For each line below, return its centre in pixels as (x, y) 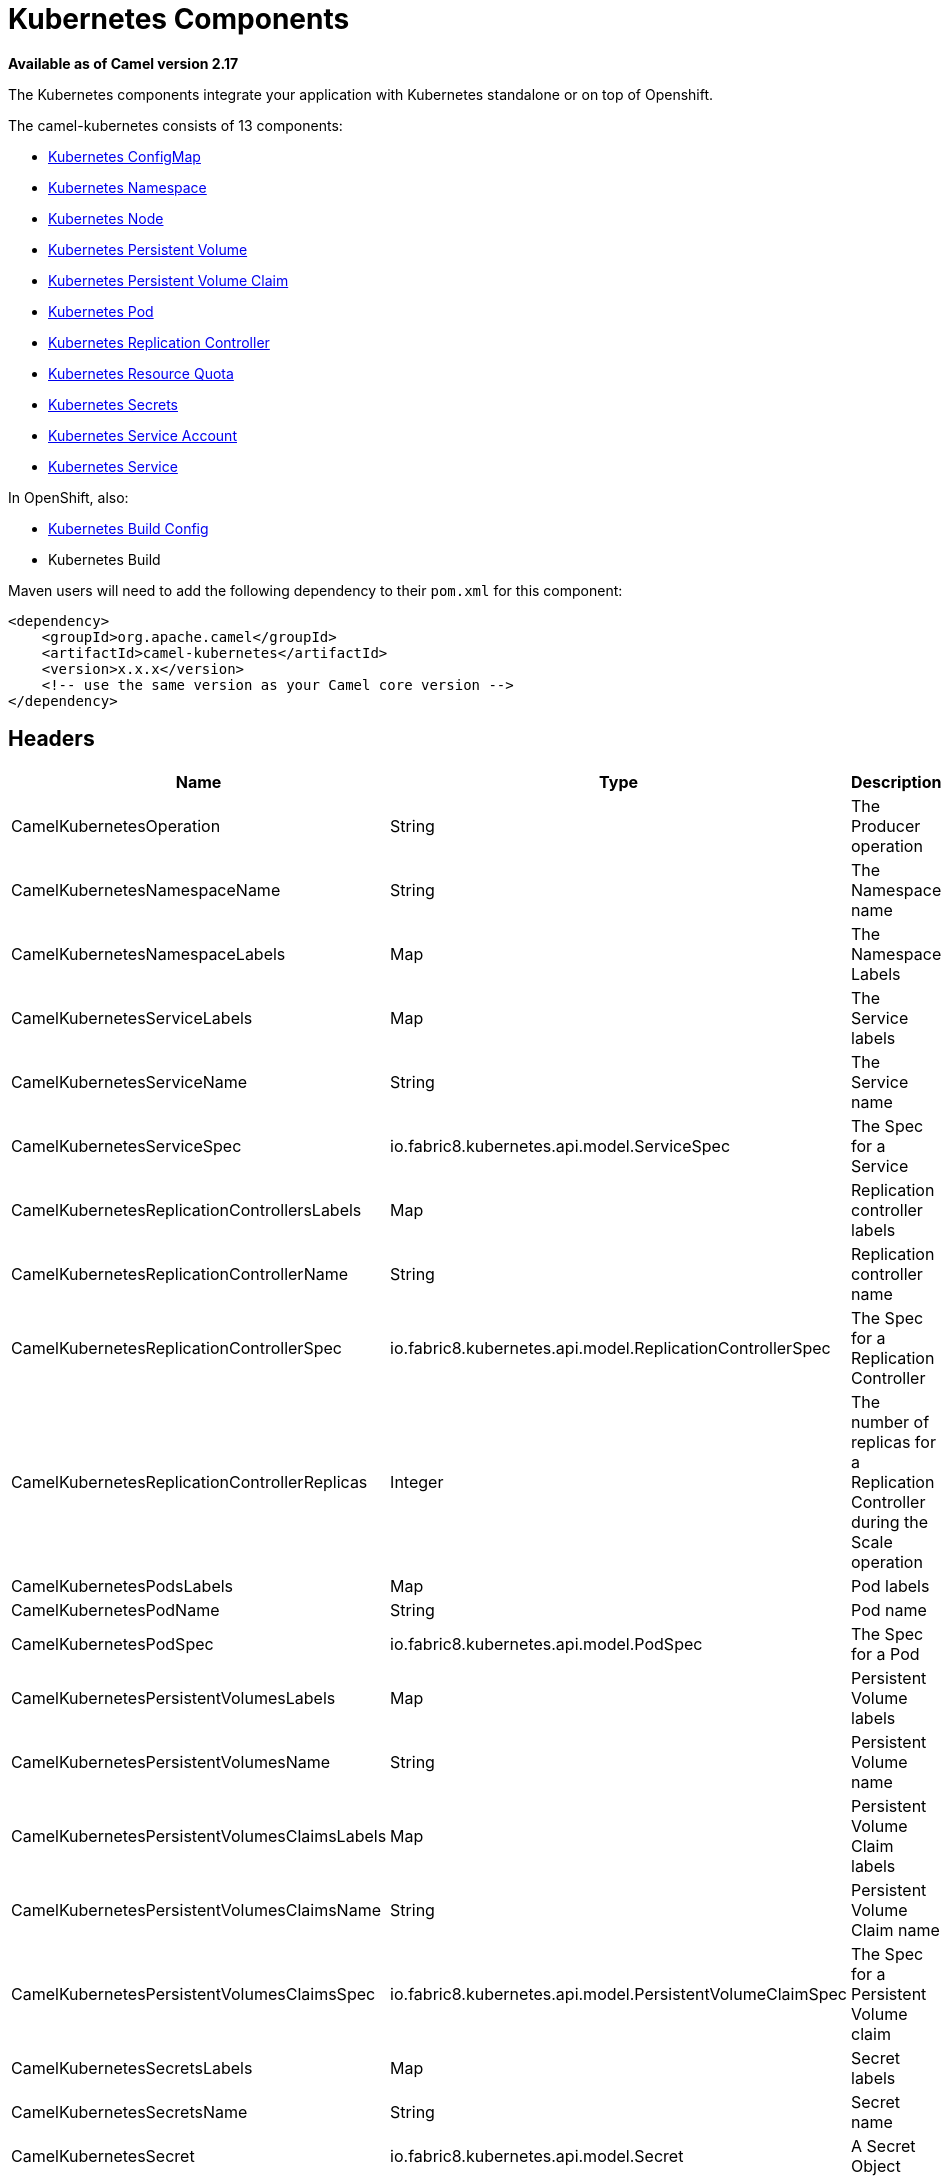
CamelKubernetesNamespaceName (146, 889)
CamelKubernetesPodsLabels (122, 1585)
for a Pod (885, 1653)
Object (876, 2165)
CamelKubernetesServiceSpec (126, 1145)
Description (896, 781)
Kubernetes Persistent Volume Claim (168, 280)
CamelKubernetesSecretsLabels (132, 2067)
